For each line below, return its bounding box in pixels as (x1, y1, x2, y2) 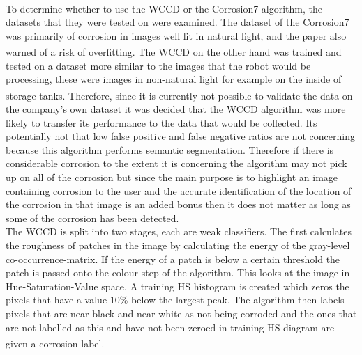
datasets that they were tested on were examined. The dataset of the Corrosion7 (6, 15, 349, 29)
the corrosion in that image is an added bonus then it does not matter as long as (6, 197, 351, 212)
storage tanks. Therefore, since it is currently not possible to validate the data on (6, 88, 353, 102)
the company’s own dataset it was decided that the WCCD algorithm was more (6, 102, 346, 116)
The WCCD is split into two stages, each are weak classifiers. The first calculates (6, 224, 352, 239)
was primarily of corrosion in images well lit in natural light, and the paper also (6, 28, 347, 42)
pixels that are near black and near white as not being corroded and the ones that (6, 306, 357, 320)
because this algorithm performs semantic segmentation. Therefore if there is (6, 142, 334, 157)
